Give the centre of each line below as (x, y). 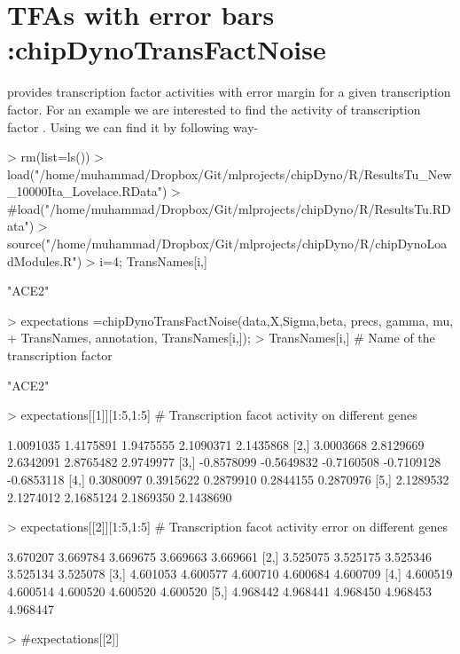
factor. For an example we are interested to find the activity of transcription (214, 109)
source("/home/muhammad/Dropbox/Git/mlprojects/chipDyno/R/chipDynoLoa (227, 244)
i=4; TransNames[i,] (153, 260)
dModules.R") (45, 260)
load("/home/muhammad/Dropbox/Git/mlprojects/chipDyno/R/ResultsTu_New (230, 173)
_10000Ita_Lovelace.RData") (87, 191)
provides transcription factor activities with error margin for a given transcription (229, 92)
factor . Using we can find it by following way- (133, 126)
